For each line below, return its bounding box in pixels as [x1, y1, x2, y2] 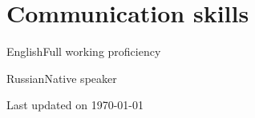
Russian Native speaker [6, 69, 117, 86]
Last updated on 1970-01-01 [6, 96, 144, 113]
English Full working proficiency [6, 43, 161, 60]
